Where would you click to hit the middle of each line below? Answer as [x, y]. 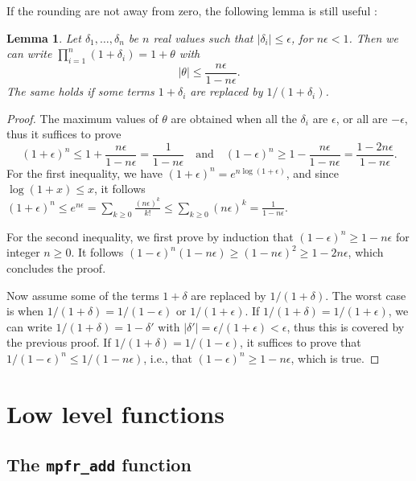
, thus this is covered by [346, 326]
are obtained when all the [234, 118]
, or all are [362, 118]
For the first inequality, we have [85, 173]
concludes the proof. [56, 267]
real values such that [203, 37]
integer [23, 252]
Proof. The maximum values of [82, 118]
